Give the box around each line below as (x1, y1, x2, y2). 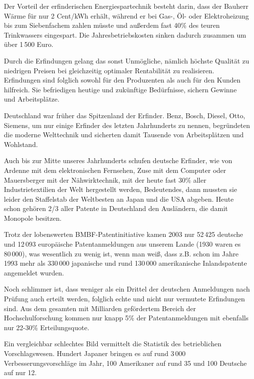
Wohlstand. (4, 139, 38, 149)
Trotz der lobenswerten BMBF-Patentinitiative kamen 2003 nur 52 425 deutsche (4, 229, 243, 239)
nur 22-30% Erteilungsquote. (4, 322, 89, 332)
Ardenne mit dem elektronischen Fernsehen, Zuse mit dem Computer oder (4, 165, 226, 175)
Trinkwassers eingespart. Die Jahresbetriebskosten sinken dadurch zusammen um (4, 29, 246, 40)
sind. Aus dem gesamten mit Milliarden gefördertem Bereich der (4, 303, 196, 313)
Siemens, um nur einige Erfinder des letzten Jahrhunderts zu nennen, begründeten (4, 120, 250, 130)
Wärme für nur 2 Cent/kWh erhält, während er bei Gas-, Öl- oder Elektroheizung (4, 10, 249, 21)
